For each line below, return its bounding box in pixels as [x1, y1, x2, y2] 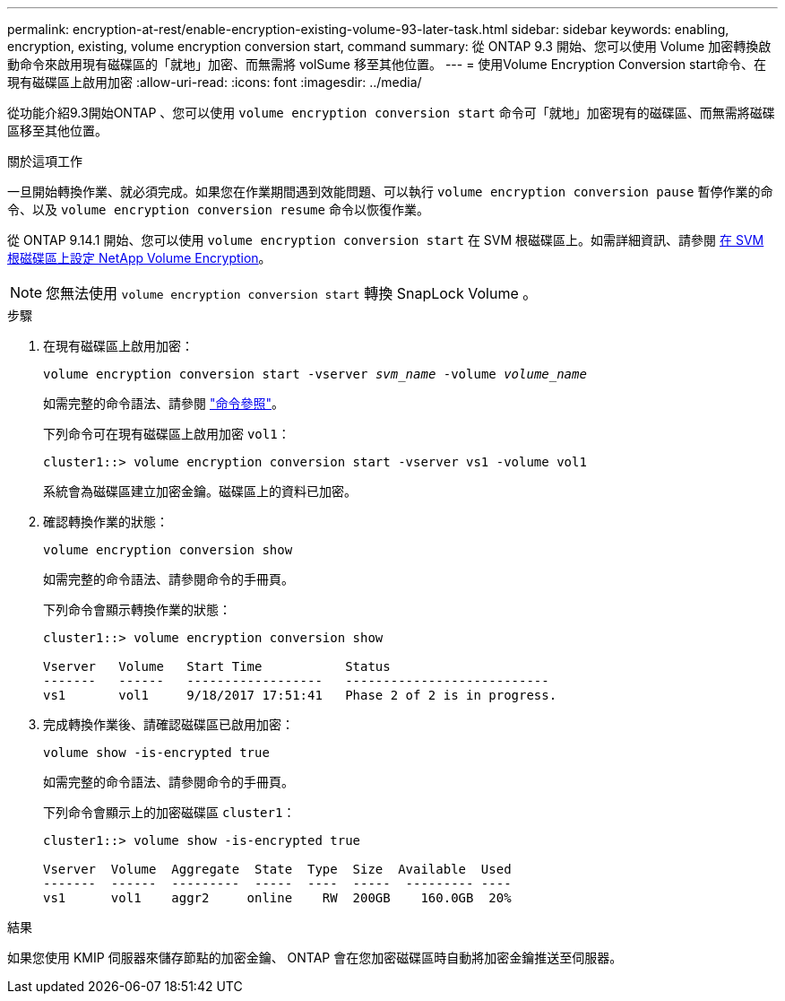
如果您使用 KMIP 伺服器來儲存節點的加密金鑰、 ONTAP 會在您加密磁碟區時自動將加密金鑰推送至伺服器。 [7, 950, 623, 965]
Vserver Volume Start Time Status [43, 659, 391, 674]
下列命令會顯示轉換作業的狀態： [43, 602, 231, 617]
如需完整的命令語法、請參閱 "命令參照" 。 [43, 396, 284, 411]
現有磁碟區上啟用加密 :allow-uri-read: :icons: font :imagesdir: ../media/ [7, 74, 422, 90]
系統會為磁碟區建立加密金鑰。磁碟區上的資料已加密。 [43, 483, 357, 499]
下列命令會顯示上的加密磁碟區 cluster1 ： [43, 805, 296, 820]
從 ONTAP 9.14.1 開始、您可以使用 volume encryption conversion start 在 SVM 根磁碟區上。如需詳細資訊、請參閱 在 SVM [7, 232, 764, 248]
